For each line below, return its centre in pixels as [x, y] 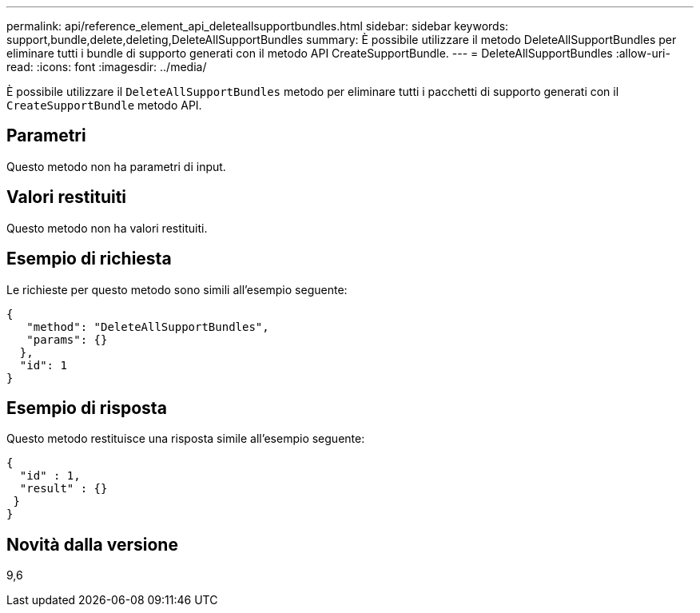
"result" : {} [64, 489]
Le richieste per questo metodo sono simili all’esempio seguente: [177, 289]
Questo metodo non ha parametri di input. [116, 166]
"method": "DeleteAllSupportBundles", [148, 326]
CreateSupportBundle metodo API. [104, 105]
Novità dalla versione [92, 544]
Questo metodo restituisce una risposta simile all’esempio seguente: [186, 439]
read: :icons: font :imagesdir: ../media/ [107, 67]
